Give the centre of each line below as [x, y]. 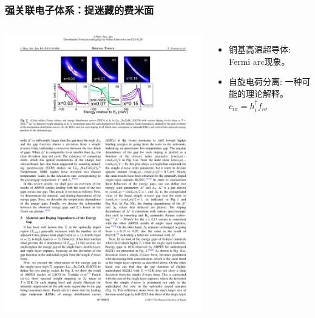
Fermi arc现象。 [259, 61]
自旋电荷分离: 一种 [265, 81]
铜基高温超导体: [259, 49]
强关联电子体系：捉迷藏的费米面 [80, 9]
